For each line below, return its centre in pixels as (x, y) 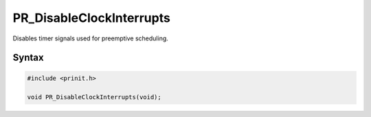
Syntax (28, 58)
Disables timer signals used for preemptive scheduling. (90, 38)
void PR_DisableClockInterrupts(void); (94, 97)
